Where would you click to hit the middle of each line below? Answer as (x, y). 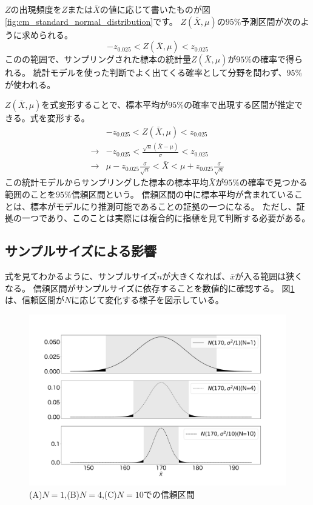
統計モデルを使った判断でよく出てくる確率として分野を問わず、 (160, 72)
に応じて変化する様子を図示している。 (147, 300)
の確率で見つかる (273, 182)
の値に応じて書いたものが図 (155, 9)
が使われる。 (30, 84)
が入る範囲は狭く (269, 276)
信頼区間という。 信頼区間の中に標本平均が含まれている (183, 194)
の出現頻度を (36, 9)
